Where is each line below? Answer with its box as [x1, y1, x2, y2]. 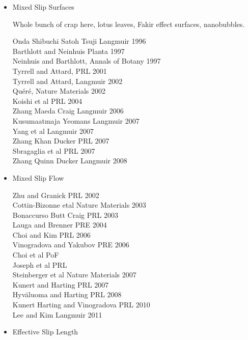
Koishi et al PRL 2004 [12, 95, 82, 106]
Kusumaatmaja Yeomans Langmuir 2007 [12, 115, 140, 126]
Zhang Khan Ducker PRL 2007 [12, 135, 109, 146]
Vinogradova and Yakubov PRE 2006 [12, 239, 129, 250]
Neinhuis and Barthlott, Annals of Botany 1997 [12, 55, 161, 66]
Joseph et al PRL [12, 259, 67, 270]
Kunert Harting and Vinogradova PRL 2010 [12, 299, 150, 310]
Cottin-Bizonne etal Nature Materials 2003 [12, 200, 146, 210]
